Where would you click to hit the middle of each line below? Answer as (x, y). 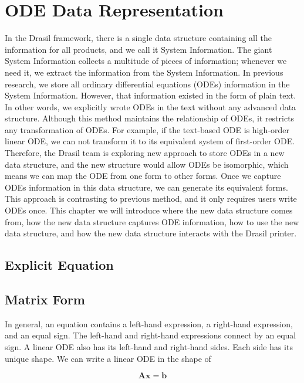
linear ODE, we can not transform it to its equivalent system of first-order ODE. (150, 141)
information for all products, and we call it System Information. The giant (139, 49)
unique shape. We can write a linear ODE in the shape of (108, 358)
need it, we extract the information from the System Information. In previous (144, 72)
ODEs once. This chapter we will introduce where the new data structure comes (149, 210)
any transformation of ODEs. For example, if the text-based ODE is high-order (147, 129)
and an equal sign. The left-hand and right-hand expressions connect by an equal (151, 335)
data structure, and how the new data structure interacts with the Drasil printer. (151, 233)
